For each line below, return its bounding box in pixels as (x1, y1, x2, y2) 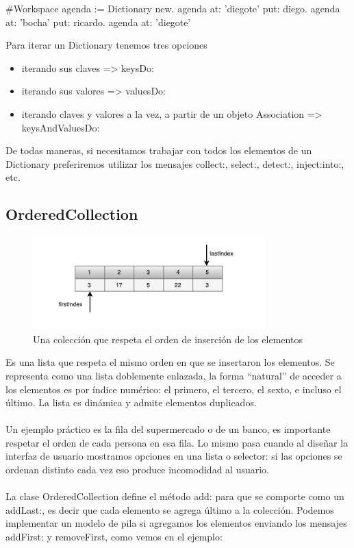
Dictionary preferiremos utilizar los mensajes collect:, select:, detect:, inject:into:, (5, 156, 344, 171)
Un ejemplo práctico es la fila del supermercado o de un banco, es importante (5, 422, 331, 436)
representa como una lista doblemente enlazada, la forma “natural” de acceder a (5, 368, 342, 382)
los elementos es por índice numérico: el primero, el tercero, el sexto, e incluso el (5, 382, 342, 396)
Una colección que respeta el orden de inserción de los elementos (33, 332, 303, 346)
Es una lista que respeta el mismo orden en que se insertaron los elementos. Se (5, 355, 335, 369)
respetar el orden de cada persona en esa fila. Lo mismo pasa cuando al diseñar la (5, 435, 349, 449)
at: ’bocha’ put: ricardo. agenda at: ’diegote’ (5, 14, 191, 29)
